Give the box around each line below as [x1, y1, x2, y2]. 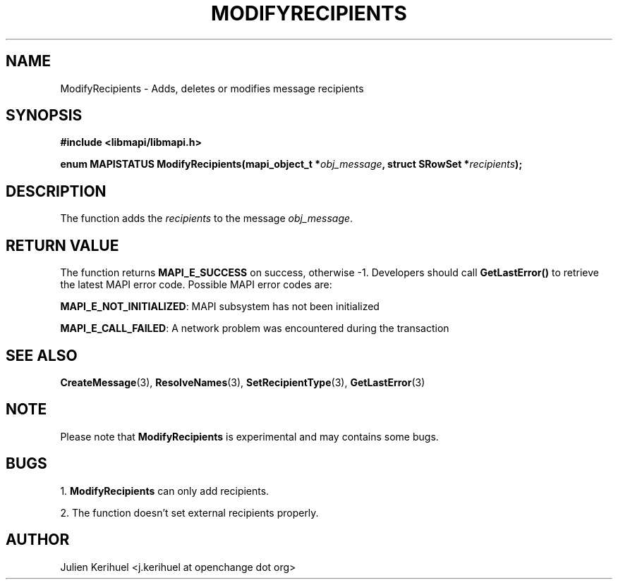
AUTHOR [6, 531, 70, 549]
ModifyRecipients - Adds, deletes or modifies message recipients [60, 82, 364, 94]
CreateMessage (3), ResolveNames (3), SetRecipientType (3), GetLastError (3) [60, 376, 425, 388]
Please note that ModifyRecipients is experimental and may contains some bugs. [60, 430, 439, 443]
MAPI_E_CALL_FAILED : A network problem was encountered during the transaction [60, 322, 449, 335]
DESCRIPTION [6, 182, 107, 200]
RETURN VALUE [6, 236, 119, 254]
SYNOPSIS [6, 106, 83, 125]
